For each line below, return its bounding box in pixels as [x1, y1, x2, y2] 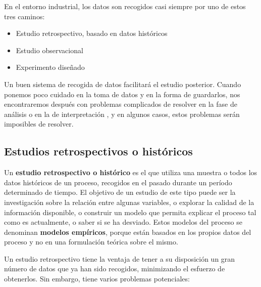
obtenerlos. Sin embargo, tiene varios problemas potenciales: [4, 273, 190, 284]
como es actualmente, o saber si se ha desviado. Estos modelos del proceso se [4, 217, 242, 227]
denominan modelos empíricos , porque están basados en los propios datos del [4, 226, 251, 237]
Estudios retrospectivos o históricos [4, 143, 193, 159]
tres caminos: [4, 11, 45, 21]
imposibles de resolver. [4, 118, 74, 129]
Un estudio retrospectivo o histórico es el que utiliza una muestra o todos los [4, 167, 257, 178]
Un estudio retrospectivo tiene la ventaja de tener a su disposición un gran [4, 253, 235, 264]
